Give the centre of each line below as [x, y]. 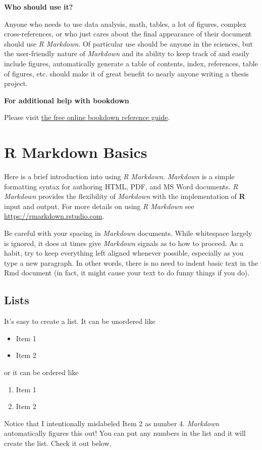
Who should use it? [39, 7]
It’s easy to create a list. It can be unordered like [80, 321]
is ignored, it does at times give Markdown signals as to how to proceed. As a [124, 243]
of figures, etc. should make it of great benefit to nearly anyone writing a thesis [126, 73]
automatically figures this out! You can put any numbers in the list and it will [125, 433]
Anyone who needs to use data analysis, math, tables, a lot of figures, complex [125, 24]
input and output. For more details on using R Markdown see [99, 206]
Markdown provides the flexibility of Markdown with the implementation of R [125, 196]
